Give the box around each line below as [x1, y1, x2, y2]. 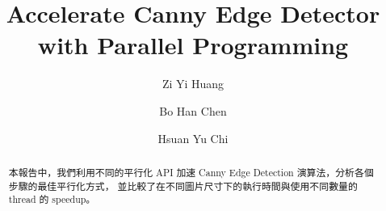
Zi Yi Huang [162, 75, 224, 92]
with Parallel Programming [37, 28, 349, 61]
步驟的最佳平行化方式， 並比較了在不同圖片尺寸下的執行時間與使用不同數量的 [8, 179, 358, 192]
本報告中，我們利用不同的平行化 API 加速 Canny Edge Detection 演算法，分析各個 [8, 165, 374, 179]
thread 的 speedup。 [8, 192, 96, 206]
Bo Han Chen [159, 102, 227, 119]
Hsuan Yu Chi [157, 129, 229, 146]
